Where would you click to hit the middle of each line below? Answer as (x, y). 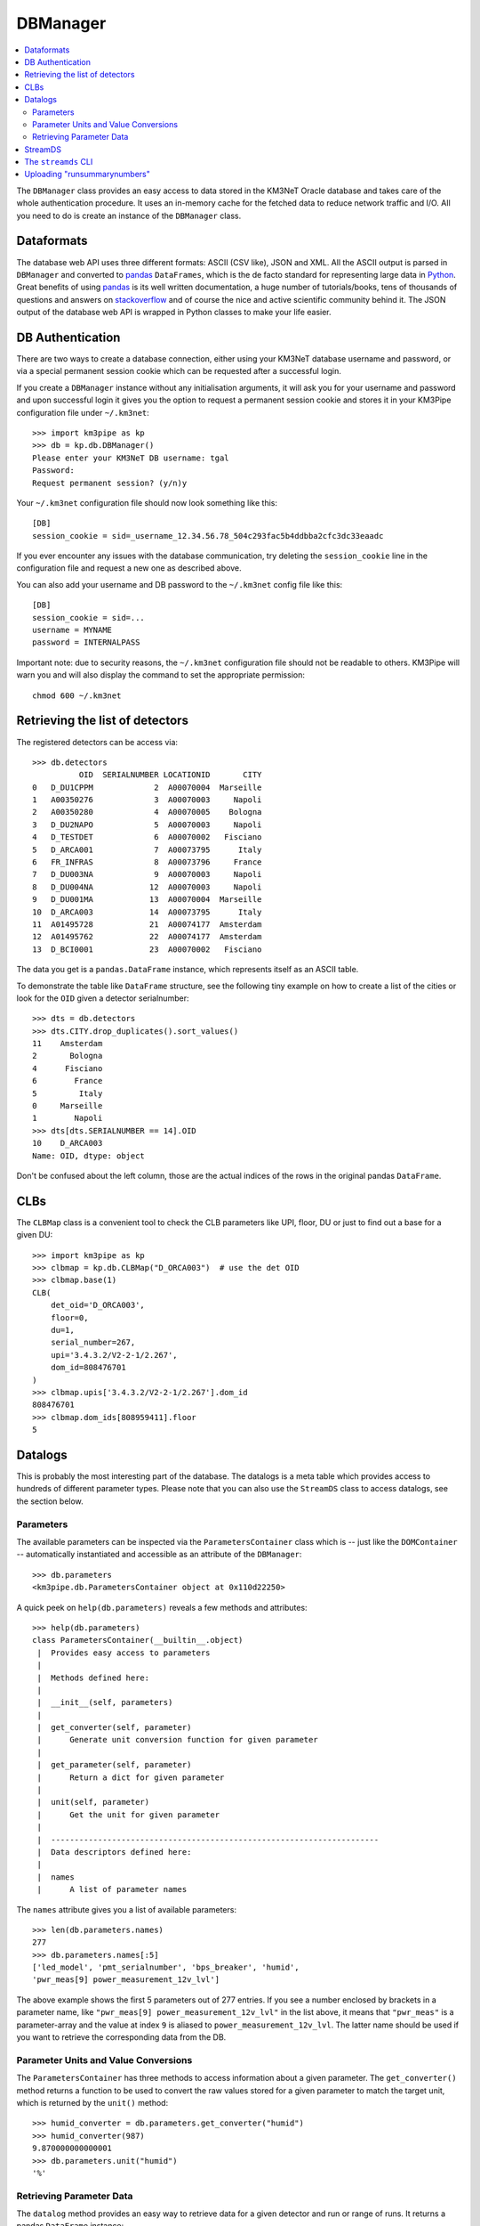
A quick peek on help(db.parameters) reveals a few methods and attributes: (162, 1607)
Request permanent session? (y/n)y (110, 483)
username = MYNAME (72, 630)
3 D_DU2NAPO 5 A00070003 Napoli (147, 825)
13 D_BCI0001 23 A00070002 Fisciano (147, 949)
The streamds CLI (59, 162)
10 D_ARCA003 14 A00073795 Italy (147, 912)
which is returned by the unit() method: (92, 2102)
